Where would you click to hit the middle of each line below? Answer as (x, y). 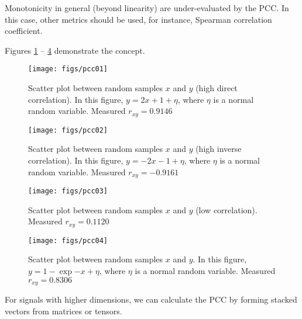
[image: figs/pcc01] (68, 69)
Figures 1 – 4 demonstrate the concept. (75, 50)
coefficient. (24, 31)
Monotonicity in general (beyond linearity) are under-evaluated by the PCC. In (147, 8)
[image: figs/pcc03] (68, 191)
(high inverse (219, 149)
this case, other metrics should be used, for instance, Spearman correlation (138, 19)
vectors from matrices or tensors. (64, 311)
